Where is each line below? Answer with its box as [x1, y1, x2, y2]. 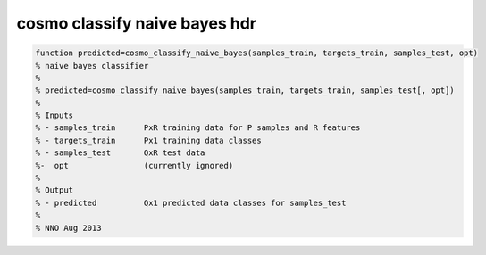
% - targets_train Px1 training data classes [35, 135, 263, 145]
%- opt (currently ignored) [35, 160, 234, 170]
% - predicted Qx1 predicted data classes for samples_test [35, 197, 347, 208]
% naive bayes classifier [35, 61, 149, 70]
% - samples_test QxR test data [35, 148, 205, 158]
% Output [35, 185, 74, 195]
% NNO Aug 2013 [35, 223, 102, 233]
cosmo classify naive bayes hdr [16, 13, 256, 33]
